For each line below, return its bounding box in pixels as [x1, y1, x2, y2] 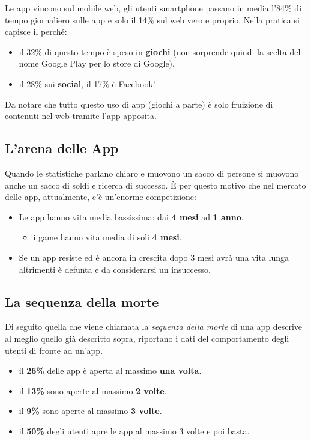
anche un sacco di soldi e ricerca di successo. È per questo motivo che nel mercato [5, 178, 306, 191]
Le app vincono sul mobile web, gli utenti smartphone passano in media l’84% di [5, 2, 302, 14]
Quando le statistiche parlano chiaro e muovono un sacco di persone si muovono [5, 166, 299, 179]
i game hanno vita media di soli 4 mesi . [33, 231, 182, 243]
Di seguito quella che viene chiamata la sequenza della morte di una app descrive [5, 320, 303, 333]
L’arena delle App [5, 139, 119, 157]
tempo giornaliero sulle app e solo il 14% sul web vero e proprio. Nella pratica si [5, 13, 300, 26]
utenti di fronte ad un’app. [5, 344, 103, 356]
